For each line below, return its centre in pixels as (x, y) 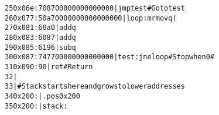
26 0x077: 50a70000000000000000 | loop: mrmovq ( (91, 18)
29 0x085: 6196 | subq (40, 47)
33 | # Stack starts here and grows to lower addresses (95, 87)
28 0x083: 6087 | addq (40, 37)
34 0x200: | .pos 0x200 (42, 96)
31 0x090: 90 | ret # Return (49, 67)
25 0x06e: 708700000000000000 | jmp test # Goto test (95, 8)
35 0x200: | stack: (36, 106)
